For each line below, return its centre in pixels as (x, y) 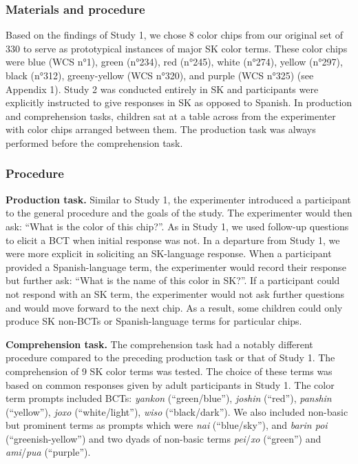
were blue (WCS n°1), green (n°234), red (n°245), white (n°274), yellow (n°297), (174, 62)
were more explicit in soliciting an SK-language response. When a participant (169, 253)
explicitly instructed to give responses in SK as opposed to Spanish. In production (179, 102)
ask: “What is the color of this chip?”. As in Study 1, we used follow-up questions (177, 226)
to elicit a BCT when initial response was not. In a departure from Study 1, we (173, 240)
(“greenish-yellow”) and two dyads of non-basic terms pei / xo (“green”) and (164, 438)
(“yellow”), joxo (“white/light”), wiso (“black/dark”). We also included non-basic (177, 411)
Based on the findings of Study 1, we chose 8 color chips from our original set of (174, 35)
